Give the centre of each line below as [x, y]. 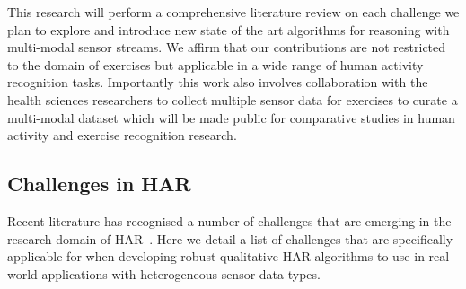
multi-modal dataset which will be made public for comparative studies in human [231, 117]
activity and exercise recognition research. [122, 135]
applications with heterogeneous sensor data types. [181, 273]
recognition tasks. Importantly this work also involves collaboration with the [218, 82]
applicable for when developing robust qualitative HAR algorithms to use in [216, 256]
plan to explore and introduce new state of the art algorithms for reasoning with [229, 29]
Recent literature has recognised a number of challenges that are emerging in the [229, 220]
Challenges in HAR [99, 184]
